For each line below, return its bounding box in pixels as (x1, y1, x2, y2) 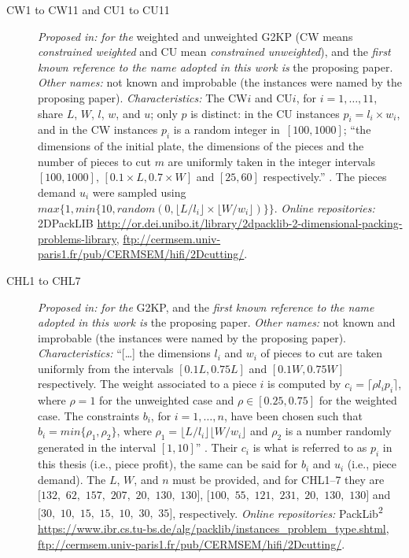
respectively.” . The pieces (263, 168, 387, 185)
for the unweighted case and (99, 392, 234, 408)
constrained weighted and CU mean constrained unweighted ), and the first (38, 43, 391, 60)
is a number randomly (285, 423, 392, 439)
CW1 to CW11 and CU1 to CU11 (6, 2, 170, 17)
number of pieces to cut (38, 153, 151, 169)
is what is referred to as (252, 439, 367, 456)
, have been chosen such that (223, 407, 363, 423)
